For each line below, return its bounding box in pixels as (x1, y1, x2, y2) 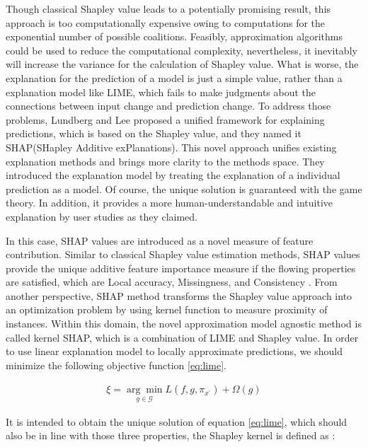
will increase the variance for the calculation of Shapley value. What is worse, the (6, 57, 359, 71)
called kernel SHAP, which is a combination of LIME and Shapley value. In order (6, 330, 359, 344)
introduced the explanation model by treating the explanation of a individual (6, 168, 340, 182)
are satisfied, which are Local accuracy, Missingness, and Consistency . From (6, 274, 338, 289)
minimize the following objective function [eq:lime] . (6, 357, 226, 372)
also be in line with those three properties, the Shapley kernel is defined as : (6, 428, 335, 443)
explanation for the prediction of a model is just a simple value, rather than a (6, 70, 343, 85)
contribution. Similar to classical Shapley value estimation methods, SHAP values (6, 247, 360, 262)
